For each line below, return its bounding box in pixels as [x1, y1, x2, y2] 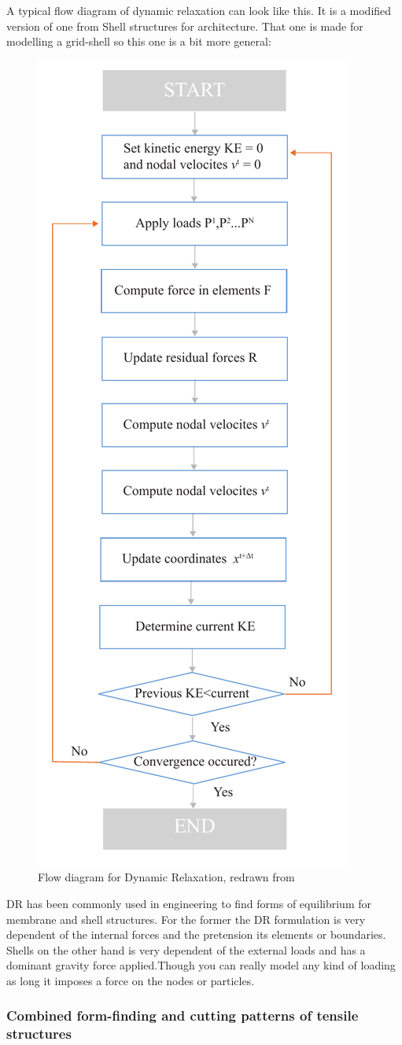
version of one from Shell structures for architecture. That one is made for [6, 17, 363, 34]
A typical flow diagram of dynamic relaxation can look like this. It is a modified [6, 2, 392, 18]
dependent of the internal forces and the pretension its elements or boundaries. [6, 926, 386, 943]
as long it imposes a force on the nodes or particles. [6, 972, 255, 988]
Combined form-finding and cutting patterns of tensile [6, 1006, 359, 1025]
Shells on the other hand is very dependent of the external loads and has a [6, 941, 366, 958]
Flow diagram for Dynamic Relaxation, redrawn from [38, 869, 295, 885]
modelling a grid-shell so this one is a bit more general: [6, 33, 271, 50]
